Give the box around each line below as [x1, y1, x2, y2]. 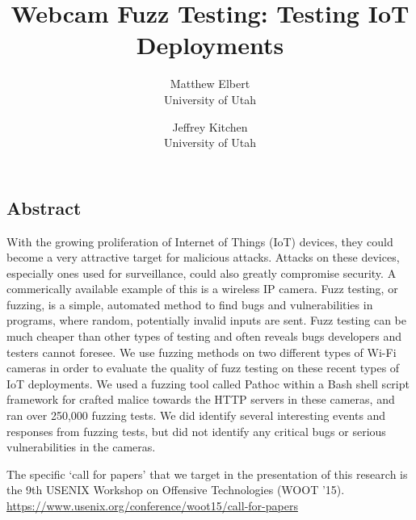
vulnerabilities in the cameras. [6, 438, 156, 455]
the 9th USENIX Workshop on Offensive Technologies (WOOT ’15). [6, 481, 345, 498]
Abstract [6, 195, 82, 220]
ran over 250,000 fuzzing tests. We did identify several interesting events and [6, 407, 386, 424]
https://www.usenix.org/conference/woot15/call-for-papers [6, 497, 298, 514]
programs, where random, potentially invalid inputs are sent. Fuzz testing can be [6, 312, 406, 329]
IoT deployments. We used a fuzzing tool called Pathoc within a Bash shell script [6, 375, 410, 392]
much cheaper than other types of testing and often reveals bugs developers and [6, 328, 401, 345]
